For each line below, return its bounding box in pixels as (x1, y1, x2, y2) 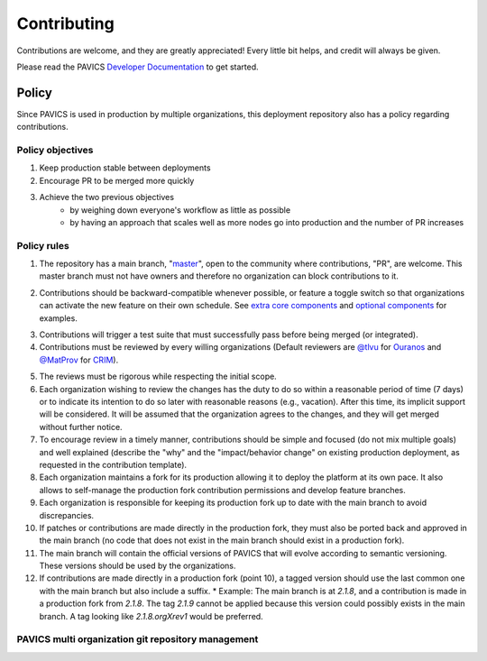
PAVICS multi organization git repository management (16, 633, 259, 646)
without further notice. (39, 421, 123, 432)
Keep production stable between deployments (39, 162, 211, 173)
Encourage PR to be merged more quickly (39, 175, 195, 186)
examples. (39, 312, 78, 324)
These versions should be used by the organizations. (39, 560, 236, 572)
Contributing (16, 14, 115, 33)
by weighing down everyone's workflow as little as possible (69, 204, 291, 216)
